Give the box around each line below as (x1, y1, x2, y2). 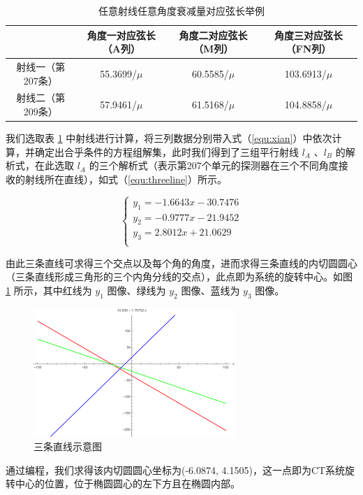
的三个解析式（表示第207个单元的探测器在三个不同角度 (89, 158, 339, 173)
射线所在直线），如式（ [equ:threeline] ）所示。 (24, 171, 228, 186)
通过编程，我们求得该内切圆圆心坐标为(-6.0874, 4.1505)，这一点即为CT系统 (6, 462, 346, 477)
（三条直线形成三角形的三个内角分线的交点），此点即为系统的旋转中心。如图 (6, 269, 353, 284)
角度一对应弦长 (87, 27, 156, 42)
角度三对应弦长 (274, 27, 343, 42)
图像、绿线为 (107, 282, 166, 297)
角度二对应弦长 (179, 27, 248, 42)
